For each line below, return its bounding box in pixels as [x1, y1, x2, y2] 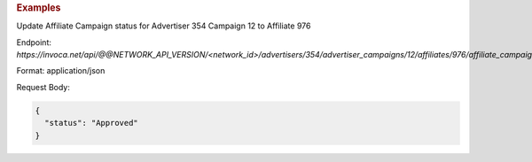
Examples [16, 2, 61, 13]
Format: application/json [16, 66, 106, 76]
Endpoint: [16, 36, 52, 48]
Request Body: [16, 81, 70, 92]
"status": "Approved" [44, 118, 139, 128]
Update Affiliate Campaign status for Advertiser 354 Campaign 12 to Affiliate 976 [16, 20, 311, 31]
